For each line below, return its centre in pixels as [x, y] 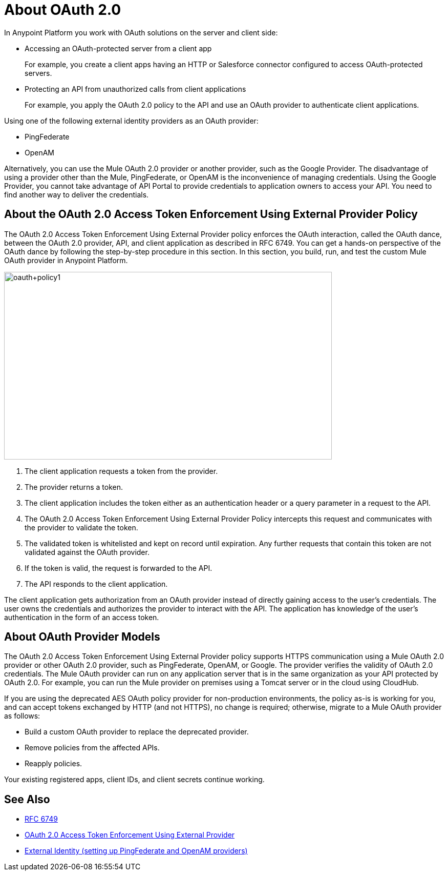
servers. [38, 73]
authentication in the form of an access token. [82, 617]
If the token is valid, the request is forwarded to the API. [119, 568]
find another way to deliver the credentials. [77, 194]
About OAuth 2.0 [63, 10]
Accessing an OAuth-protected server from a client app [118, 48]
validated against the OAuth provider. [87, 552]
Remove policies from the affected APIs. [92, 748]
